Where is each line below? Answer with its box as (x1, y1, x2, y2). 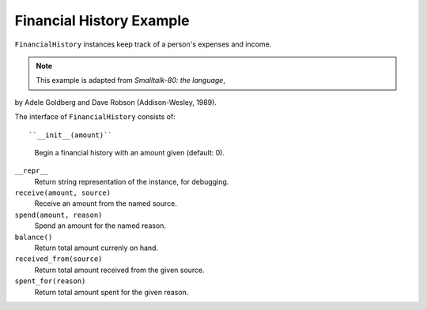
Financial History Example (14, 12, 190, 29)
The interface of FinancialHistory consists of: (14, 112, 176, 121)
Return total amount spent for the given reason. (34, 287, 189, 297)
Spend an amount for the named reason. (34, 221, 166, 230)
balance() (14, 233, 53, 241)
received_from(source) (14, 255, 103, 263)
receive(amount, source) (14, 189, 111, 197)
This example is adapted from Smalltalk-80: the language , (36, 76, 225, 85)
